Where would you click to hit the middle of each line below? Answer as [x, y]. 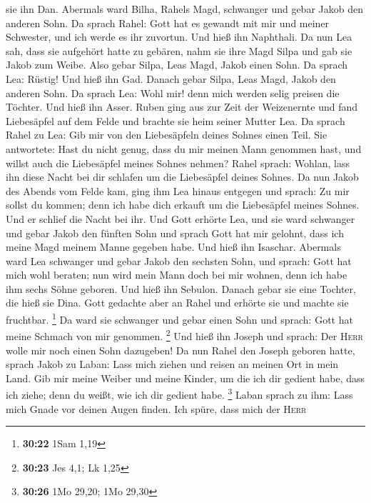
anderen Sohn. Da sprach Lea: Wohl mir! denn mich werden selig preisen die [173, 93]
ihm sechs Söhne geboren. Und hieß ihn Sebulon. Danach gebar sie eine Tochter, [181, 288]
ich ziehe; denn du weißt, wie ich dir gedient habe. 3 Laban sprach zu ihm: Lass [179, 393]
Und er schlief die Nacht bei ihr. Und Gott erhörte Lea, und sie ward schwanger [181, 218]
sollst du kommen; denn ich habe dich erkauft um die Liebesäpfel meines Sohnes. [183, 205]
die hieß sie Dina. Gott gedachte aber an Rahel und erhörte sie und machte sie [177, 303]
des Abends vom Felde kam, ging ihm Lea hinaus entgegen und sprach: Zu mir [178, 190]
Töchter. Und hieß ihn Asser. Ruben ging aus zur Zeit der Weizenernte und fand [182, 107]
